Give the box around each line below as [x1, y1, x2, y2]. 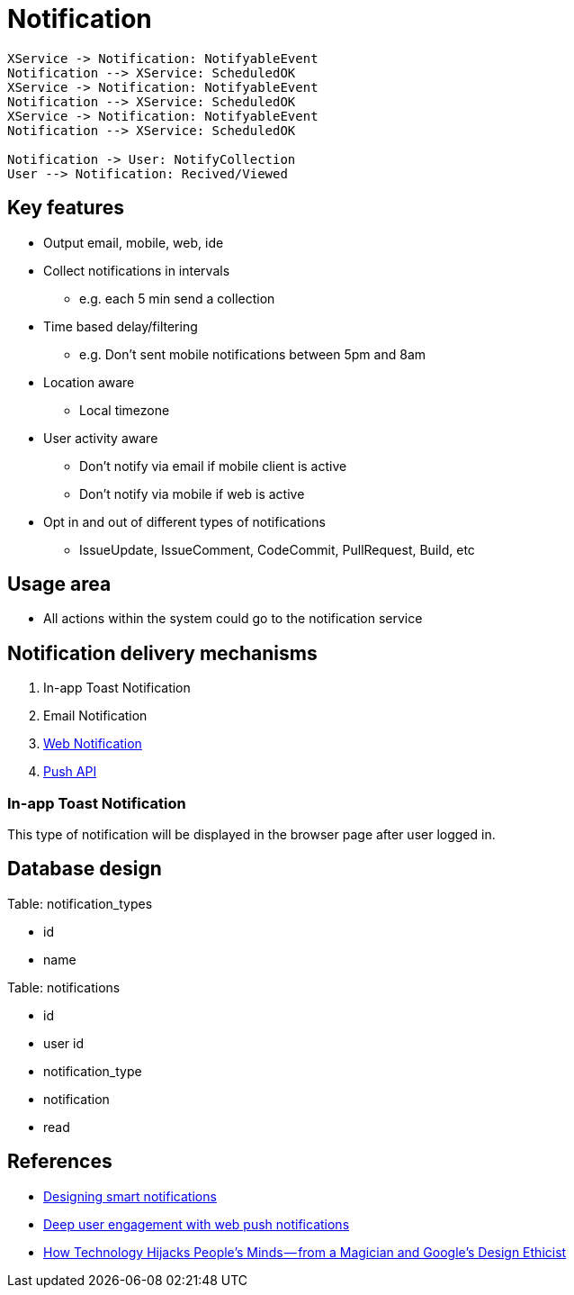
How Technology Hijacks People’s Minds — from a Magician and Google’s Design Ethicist [43, 1244, 567, 1260]
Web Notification [43, 736, 142, 752]
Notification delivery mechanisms [7, 641, 318, 665]
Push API [43, 764, 97, 780]
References [7, 1150, 112, 1173]
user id [43, 1035, 85, 1051]
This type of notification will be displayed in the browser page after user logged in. [7, 827, 496, 843]
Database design [7, 857, 162, 881]
